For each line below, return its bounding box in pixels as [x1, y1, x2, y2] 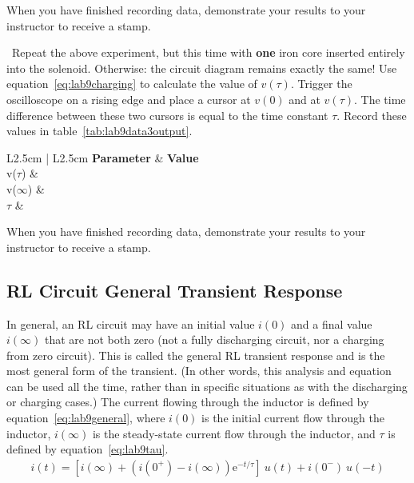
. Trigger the [290, 75, 352, 92]
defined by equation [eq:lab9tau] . [6, 441, 169, 457]
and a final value [291, 315, 372, 332]
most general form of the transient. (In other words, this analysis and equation [6, 362, 392, 379]
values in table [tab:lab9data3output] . [6, 122, 193, 139]
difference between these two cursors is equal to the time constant [6, 106, 328, 123]
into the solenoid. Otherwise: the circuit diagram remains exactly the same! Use [6, 59, 397, 76]
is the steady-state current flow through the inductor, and [92, 425, 376, 441]
